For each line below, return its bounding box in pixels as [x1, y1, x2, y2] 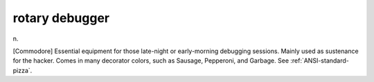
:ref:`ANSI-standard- [290, 57, 349, 65]
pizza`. [12, 66, 33, 74]
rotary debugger [12, 10, 110, 25]
